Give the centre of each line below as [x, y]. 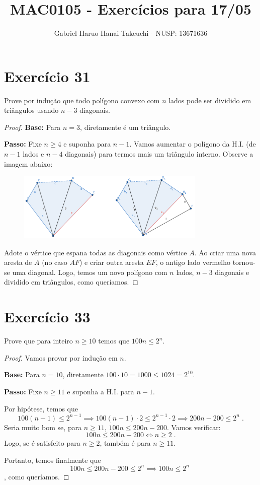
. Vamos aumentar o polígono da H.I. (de [193, 144]
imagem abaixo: [28, 163]
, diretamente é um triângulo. [125, 127]
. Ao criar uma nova [225, 252]
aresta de [18, 262]
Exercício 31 [47, 76]
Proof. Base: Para [32, 127]
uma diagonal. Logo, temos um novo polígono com [90, 272]
